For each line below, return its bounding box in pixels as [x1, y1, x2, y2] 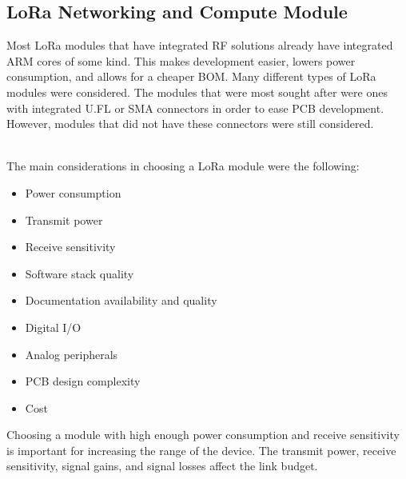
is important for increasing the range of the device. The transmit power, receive [6, 441, 396, 458]
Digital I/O [25, 318, 82, 335]
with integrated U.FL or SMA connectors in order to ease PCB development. [6, 99, 384, 116]
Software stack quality [25, 265, 134, 281]
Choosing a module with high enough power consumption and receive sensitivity [6, 426, 400, 443]
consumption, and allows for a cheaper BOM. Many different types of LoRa [6, 68, 376, 85]
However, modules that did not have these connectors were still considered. [6, 115, 374, 132]
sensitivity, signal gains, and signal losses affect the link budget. [6, 457, 318, 474]
